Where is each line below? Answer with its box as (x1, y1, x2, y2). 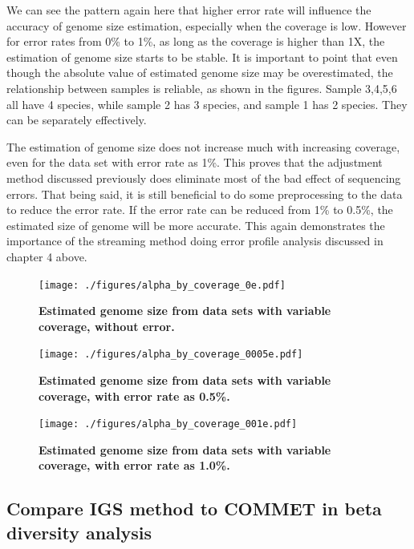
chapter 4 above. (6, 248, 87, 264)
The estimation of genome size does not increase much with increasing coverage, (6, 138, 400, 155)
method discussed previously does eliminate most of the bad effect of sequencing (6, 169, 401, 186)
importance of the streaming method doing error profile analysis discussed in (6, 232, 384, 249)
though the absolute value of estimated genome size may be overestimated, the (6, 64, 393, 81)
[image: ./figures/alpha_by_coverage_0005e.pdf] (39, 349, 303, 361)
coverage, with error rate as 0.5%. (39, 387, 230, 404)
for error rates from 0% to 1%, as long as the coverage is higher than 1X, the (6, 33, 385, 50)
